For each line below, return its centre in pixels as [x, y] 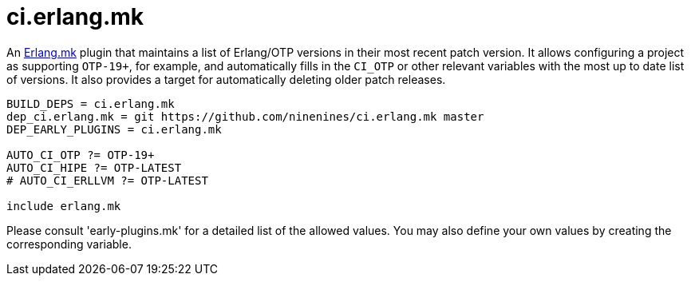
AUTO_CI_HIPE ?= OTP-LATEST [94, 167]
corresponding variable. [69, 244]
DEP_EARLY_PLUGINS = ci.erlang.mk [114, 129]
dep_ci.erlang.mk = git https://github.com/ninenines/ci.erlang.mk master [245, 116]
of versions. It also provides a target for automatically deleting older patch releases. [226, 79]
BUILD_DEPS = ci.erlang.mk [91, 103]
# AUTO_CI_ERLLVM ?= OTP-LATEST [107, 180]
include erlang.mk [64, 206]
